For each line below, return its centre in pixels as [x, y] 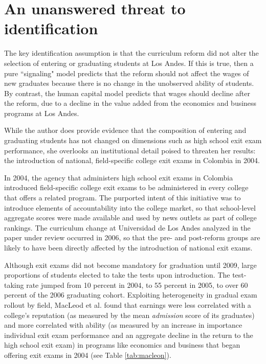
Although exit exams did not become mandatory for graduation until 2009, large [130, 265]
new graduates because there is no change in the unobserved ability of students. [129, 83]
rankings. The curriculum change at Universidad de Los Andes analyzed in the [127, 227]
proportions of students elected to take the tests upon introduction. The [117, 275]
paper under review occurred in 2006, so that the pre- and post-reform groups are [132, 237]
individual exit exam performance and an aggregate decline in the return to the [129, 335]
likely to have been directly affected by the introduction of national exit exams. [128, 247]
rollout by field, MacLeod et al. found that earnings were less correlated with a [128, 304]
